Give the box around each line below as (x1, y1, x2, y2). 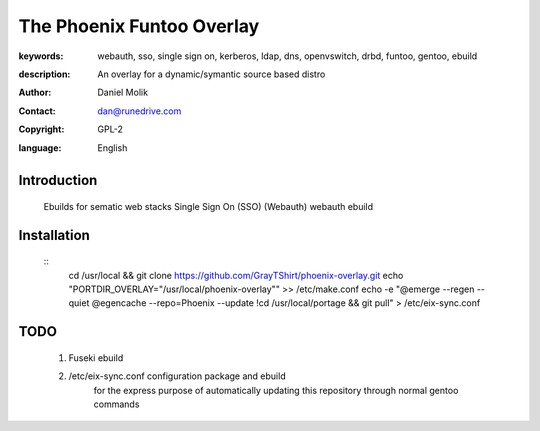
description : (18, 68, 71, 80)
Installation (18, 226, 90, 244)
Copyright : (18, 123, 65, 135)
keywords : (18, 50, 64, 62)
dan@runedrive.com (97, 105, 182, 117)
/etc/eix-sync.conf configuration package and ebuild (68, 370, 286, 382)
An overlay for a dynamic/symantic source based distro (97, 68, 326, 80)
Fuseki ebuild (68, 351, 124, 364)
